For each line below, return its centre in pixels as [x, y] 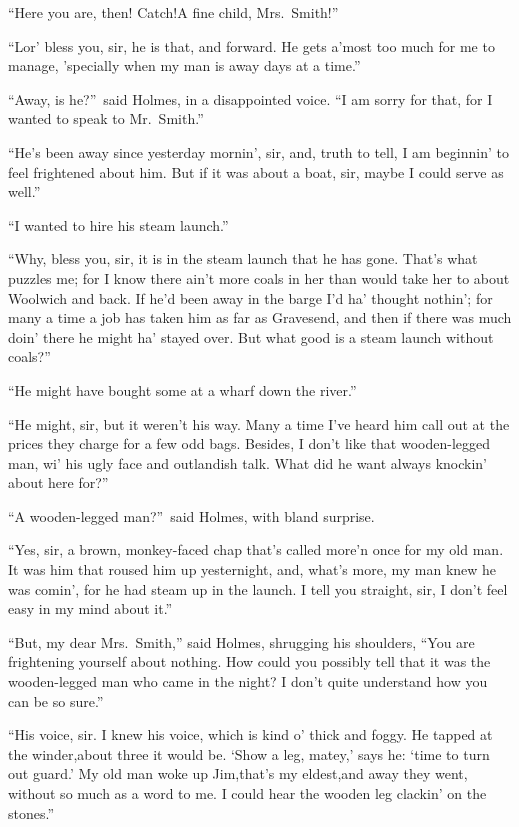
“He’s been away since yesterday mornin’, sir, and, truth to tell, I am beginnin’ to [258, 151]
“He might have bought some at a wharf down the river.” [182, 389]
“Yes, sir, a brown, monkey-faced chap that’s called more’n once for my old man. [256, 549]
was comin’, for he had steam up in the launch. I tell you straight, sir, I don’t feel [258, 588]
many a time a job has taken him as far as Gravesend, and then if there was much [260, 317]
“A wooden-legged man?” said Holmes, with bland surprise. [191, 515]
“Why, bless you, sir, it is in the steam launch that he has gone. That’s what [243, 258]
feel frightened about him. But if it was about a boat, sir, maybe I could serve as [256, 171]
